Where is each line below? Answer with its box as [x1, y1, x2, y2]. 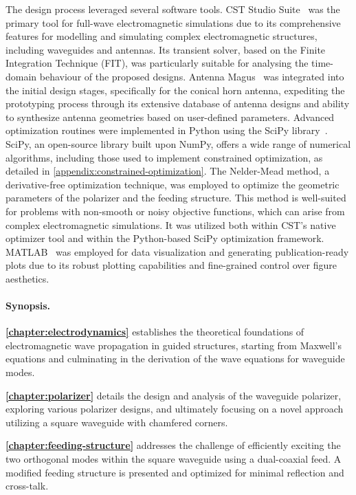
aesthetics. [5, 271, 49, 285]
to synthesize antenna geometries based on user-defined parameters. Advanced [5, 109, 335, 124]
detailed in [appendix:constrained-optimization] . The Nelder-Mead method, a [5, 164, 330, 178]
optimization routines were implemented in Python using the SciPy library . [5, 123, 328, 137]
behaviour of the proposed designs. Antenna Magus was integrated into [39, 69, 344, 83]
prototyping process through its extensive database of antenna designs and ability [5, 96, 350, 111]
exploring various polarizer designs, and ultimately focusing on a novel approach [5, 401, 344, 416]
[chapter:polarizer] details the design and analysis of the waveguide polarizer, [5, 388, 342, 402]
